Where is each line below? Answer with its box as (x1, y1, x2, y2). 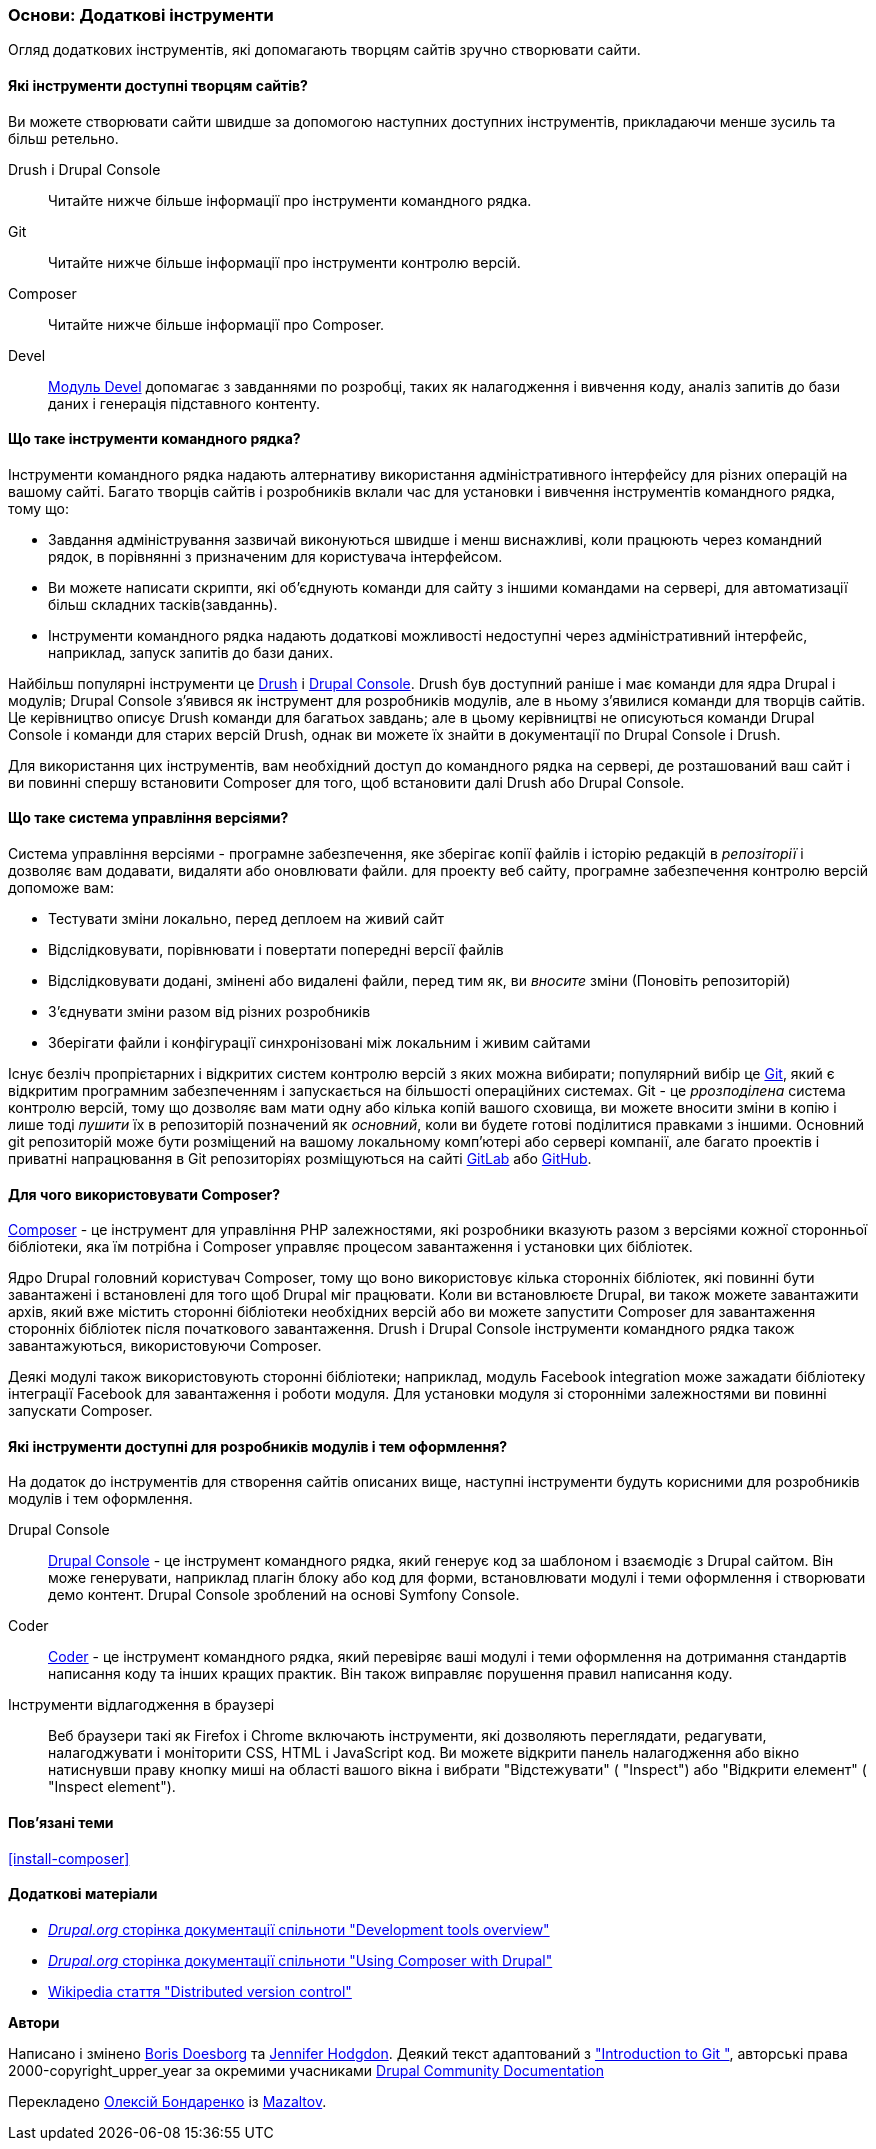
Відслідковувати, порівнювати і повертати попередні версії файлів (48, 941, 504, 959)
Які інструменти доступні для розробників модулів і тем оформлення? (8, 1437, 508, 1455)
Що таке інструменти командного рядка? (8, 430, 301, 448)
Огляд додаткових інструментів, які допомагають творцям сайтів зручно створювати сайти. (8, 41, 641, 59)
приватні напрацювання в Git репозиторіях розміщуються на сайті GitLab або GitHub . (8, 1150, 592, 1168)
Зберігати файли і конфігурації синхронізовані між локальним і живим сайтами (48, 1034, 591, 1052)
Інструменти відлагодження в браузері (8, 1696, 275, 1714)
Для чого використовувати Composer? (8, 1185, 281, 1203)
